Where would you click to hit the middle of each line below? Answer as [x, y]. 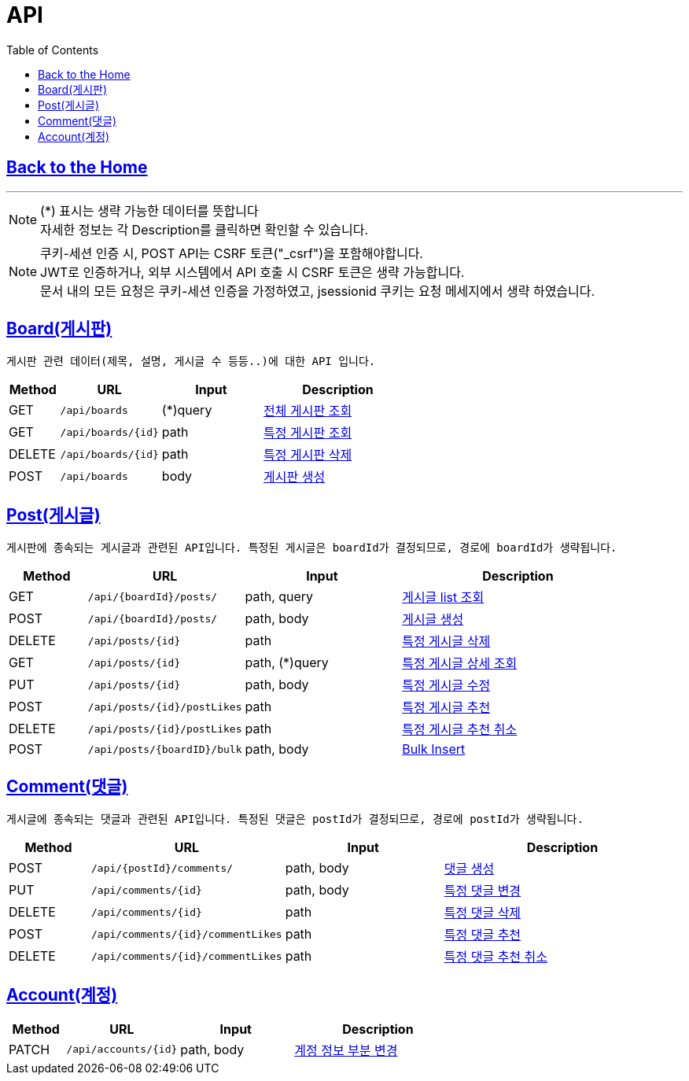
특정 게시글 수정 [446, 686]
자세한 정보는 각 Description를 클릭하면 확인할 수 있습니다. [204, 229]
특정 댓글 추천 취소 [496, 957]
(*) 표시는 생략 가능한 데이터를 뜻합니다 [149, 210]
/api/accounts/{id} [122, 1050]
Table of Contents [53, 50]
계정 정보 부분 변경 [346, 1050]
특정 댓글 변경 [483, 891]
